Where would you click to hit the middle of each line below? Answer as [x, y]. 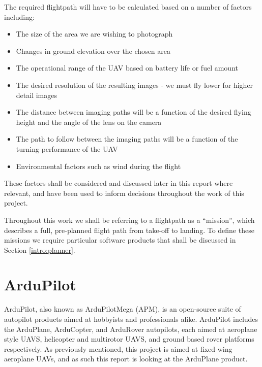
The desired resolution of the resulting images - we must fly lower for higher [135, 85]
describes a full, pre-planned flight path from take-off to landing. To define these [129, 230]
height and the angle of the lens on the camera [89, 122]
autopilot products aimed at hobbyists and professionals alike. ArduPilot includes [131, 319]
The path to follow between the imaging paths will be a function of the [127, 139]
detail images [36, 95]
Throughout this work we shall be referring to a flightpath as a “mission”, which [129, 220]
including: [19, 16]
